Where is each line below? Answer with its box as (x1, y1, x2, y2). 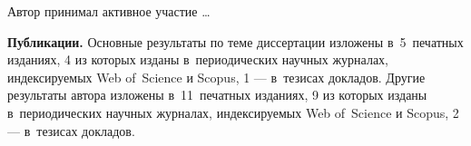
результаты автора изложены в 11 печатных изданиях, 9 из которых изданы (7, 85, 427, 104)
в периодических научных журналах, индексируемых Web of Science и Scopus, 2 (7, 102, 459, 122)
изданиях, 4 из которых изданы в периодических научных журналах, (7, 50, 388, 69)
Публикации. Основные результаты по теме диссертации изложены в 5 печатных (7, 32, 464, 51)
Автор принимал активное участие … (7, 2, 211, 20)
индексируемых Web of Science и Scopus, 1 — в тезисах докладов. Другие (7, 67, 426, 86)
